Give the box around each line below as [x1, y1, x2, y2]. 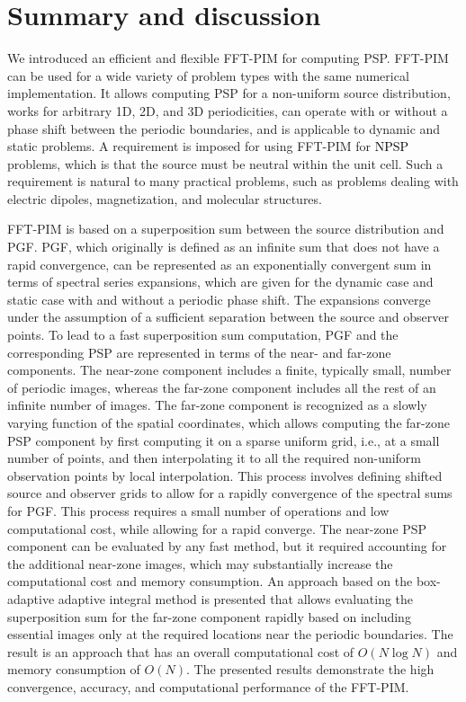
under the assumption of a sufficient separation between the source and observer [7, 307, 450, 326]
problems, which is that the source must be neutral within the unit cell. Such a [7, 154, 444, 173]
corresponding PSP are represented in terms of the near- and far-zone [7, 342, 391, 361]
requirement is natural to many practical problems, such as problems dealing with [7, 172, 459, 191]
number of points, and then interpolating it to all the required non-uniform [7, 449, 422, 467]
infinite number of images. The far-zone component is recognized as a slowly [7, 395, 427, 414]
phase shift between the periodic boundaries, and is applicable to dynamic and [7, 119, 441, 138]
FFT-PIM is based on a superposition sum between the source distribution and [7, 219, 444, 238]
